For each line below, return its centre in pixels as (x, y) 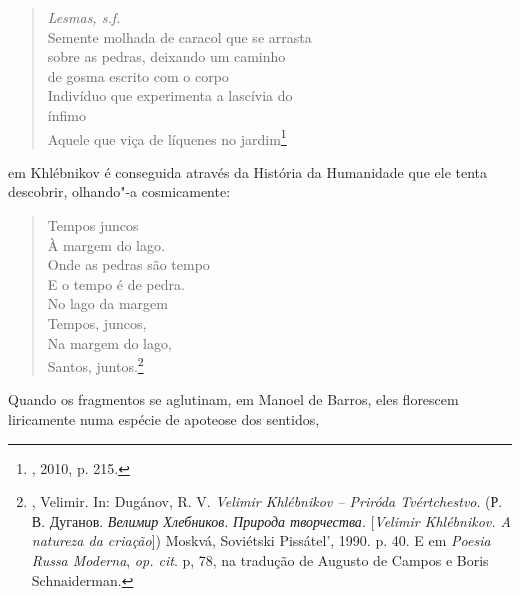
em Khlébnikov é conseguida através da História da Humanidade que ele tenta (248, 171)
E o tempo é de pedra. (116, 283)
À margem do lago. (106, 244)
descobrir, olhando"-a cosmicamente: (119, 191)
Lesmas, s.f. (84, 17)
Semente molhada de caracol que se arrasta (179, 36)
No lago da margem (107, 303)
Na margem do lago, (109, 342)
